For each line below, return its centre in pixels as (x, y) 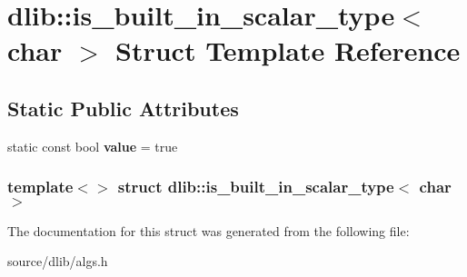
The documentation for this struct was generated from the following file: (209, 230)
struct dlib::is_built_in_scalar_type (256, 187)
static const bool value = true (93, 146)
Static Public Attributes (123, 108)
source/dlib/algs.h (58, 261)
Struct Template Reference (288, 50)
